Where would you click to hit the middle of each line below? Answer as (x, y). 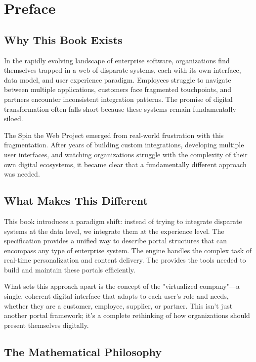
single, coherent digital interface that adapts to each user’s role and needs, (116, 296)
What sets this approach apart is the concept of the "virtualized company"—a (122, 286)
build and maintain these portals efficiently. (70, 269)
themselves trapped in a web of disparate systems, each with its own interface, (123, 70)
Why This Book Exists (63, 39)
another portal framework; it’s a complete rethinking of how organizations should (127, 315)
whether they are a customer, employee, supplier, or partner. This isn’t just (118, 305)
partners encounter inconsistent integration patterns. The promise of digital (118, 99)
